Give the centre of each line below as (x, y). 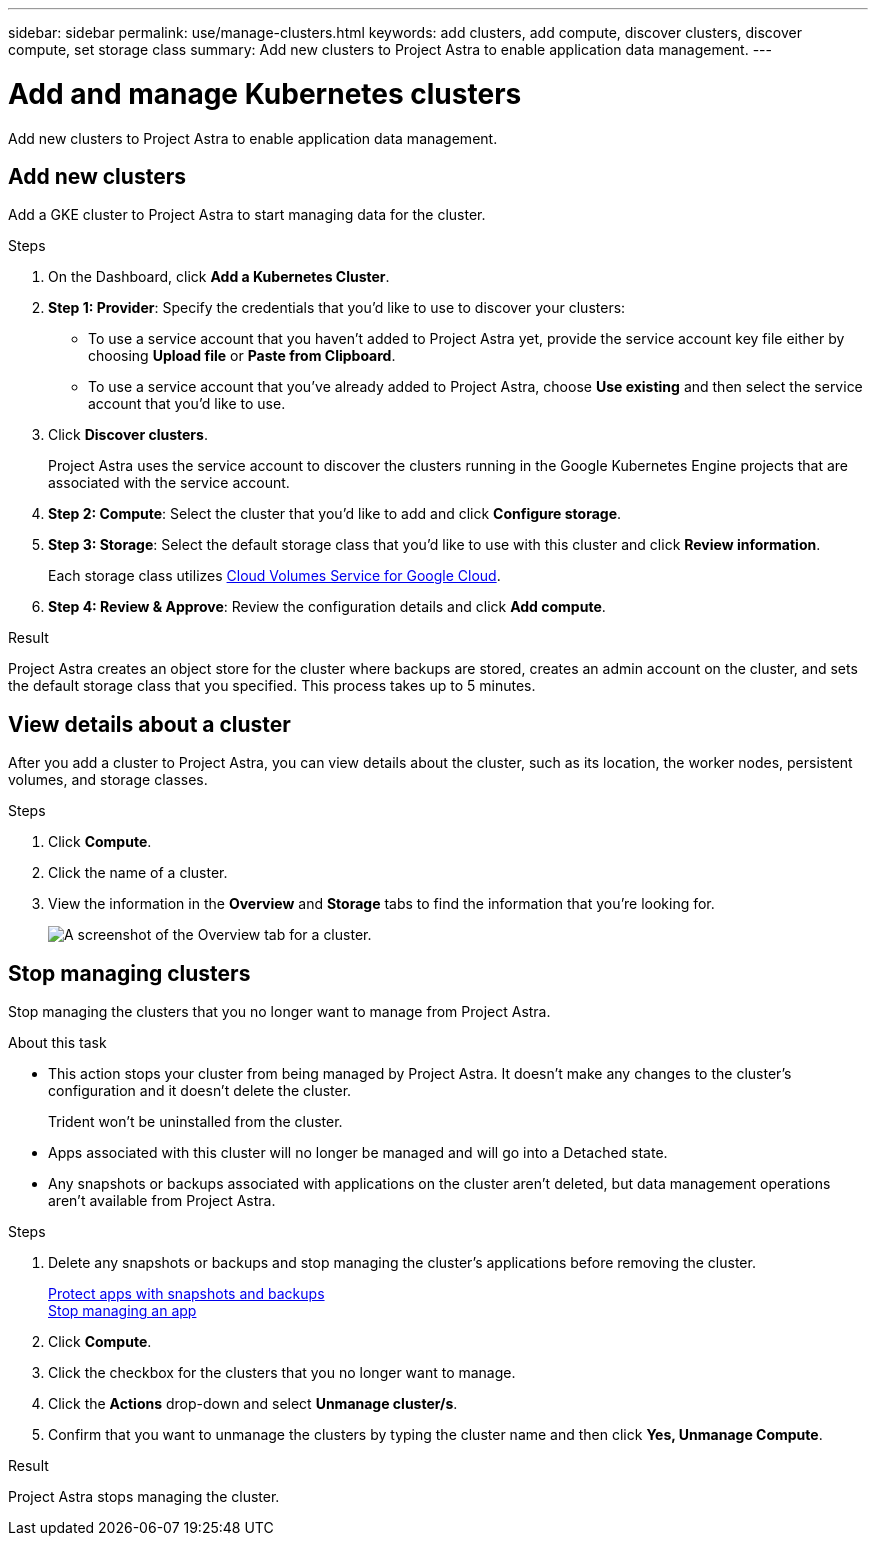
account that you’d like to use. (187, 404)
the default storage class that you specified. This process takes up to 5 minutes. (272, 686)
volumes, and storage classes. (108, 780)
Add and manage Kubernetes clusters (265, 93)
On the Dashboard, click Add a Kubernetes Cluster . (219, 277)
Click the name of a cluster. (138, 873)
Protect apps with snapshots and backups (186, 1294)
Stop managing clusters (129, 973)
